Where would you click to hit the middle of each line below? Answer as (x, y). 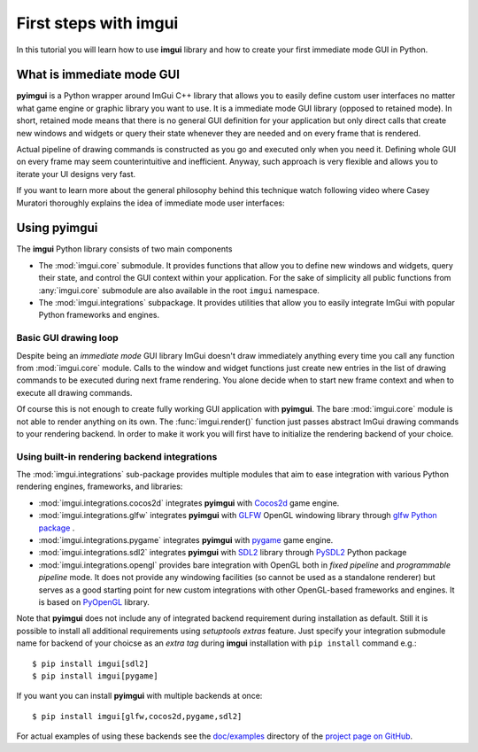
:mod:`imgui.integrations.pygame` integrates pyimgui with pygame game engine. (186, 540)
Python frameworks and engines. (99, 315)
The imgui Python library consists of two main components (124, 249)
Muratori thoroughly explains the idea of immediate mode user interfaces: (150, 203)
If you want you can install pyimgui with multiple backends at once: (139, 696)
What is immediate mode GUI (98, 75)
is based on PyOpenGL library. (94, 601)
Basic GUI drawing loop (67, 338)
